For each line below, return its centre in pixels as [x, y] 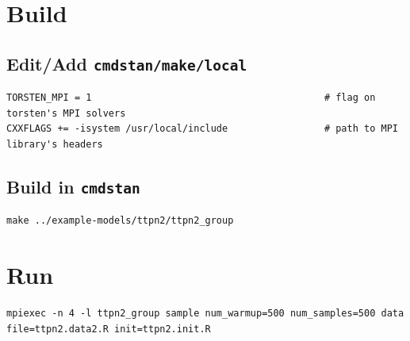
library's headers [55, 144]
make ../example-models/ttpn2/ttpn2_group [120, 221]
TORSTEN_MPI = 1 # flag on [191, 98]
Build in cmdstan [73, 186]
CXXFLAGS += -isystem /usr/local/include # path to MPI [202, 129]
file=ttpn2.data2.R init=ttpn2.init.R [109, 329]
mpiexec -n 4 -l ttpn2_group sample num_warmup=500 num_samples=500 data [205, 314]
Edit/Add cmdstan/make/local [127, 63]
